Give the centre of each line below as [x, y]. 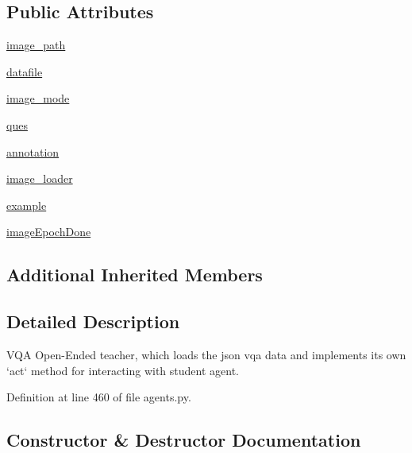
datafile [25, 71]
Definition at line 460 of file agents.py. [99, 397]
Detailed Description [93, 321]
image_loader [40, 178]
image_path [36, 45]
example [27, 205]
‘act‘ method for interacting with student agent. [123, 370]
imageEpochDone [49, 232]
